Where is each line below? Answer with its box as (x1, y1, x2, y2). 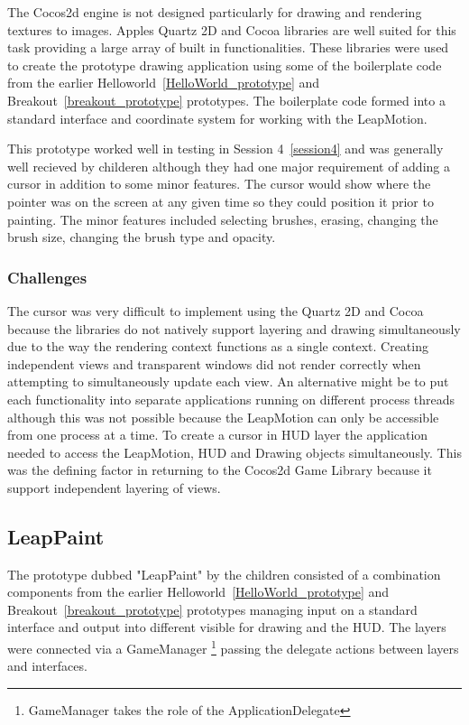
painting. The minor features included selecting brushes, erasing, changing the (7, 209, 438, 228)
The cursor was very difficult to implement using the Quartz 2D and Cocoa (7, 301, 424, 320)
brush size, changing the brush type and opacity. (7, 228, 276, 246)
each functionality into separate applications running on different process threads (7, 389, 455, 408)
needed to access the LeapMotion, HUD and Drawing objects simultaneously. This (7, 442, 462, 461)
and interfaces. (7, 656, 87, 675)
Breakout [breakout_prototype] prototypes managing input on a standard (7, 600, 418, 618)
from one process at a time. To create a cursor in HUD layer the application (7, 425, 428, 444)
